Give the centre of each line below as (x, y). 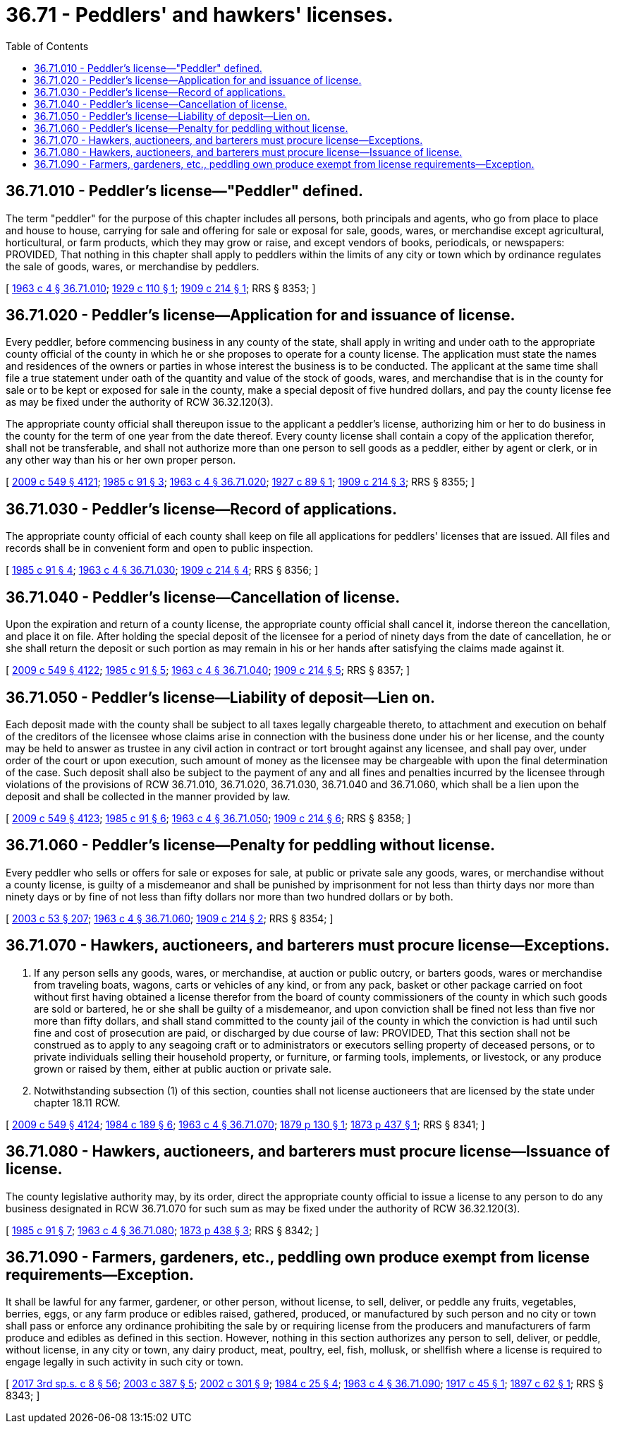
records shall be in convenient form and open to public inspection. (160, 548)
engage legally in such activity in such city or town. (124, 1362)
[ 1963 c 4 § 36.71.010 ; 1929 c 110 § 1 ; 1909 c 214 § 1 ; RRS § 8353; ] (161, 288)
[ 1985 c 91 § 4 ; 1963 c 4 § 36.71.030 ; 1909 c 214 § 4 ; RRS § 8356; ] (162, 570)
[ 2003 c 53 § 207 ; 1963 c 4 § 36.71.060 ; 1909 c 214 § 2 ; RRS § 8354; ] (170, 918)
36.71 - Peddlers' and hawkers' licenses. (200, 15)
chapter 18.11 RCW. (77, 1102)
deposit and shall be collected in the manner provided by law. (148, 796)
